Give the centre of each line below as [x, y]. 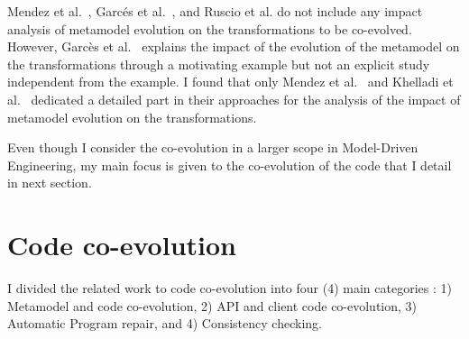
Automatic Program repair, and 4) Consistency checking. [165, 323]
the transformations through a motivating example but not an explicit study [219, 64]
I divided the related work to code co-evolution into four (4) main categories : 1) [230, 288]
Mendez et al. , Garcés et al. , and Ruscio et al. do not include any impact [215, 11]
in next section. [50, 183]
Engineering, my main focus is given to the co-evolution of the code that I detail [230, 165]
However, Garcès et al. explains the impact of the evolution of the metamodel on [234, 46]
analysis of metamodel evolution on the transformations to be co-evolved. [210, 28]
